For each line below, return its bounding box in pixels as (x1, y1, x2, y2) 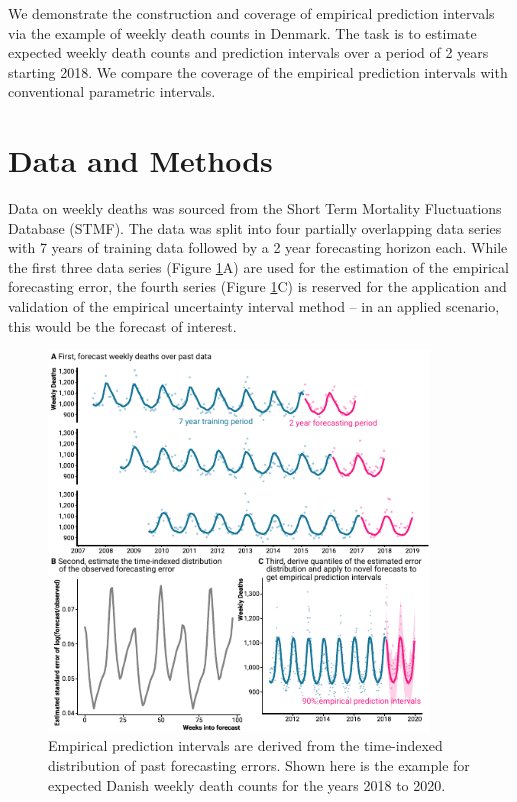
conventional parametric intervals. (8, 81, 216, 102)
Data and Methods (8, 140, 273, 181)
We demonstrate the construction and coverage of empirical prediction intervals (8, 3, 495, 23)
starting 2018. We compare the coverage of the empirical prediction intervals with (8, 61, 508, 82)
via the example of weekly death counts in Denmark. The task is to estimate (8, 22, 477, 43)
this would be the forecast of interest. (8, 315, 237, 336)
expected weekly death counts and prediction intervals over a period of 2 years (8, 42, 489, 63)
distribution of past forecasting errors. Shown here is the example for (48, 755, 470, 776)
